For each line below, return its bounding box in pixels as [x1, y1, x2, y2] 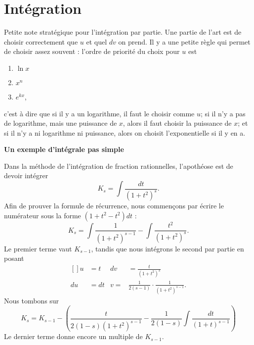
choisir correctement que [4, 36, 78, 47]
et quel [86, 36, 107, 47]
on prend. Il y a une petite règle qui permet [118, 36, 251, 47]
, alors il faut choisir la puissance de [123, 118, 232, 128]
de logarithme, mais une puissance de [4, 118, 117, 128]
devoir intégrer [4, 170, 48, 181]
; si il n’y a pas [200, 108, 246, 118]
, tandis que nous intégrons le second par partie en [91, 243, 244, 253]
